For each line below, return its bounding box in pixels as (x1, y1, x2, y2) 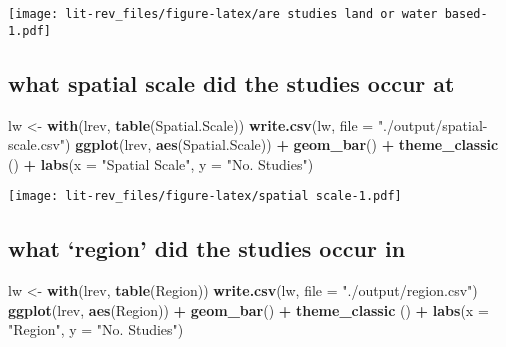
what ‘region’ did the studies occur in (8, 233, 406, 264)
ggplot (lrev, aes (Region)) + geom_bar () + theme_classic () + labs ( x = (8, 299, 489, 320)
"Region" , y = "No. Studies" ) (8, 319, 184, 340)
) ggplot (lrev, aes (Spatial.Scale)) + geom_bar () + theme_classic (65, 134, 499, 155)
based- (444, 7, 488, 21)
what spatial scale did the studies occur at (8, 67, 455, 98)
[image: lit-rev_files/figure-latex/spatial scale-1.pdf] (8, 189, 402, 204)
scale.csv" (8, 134, 66, 155)
